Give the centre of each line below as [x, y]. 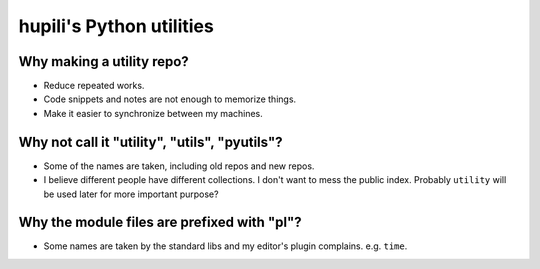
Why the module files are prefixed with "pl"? [160, 222]
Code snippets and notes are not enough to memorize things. [170, 99]
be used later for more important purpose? [131, 194]
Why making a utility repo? [103, 61]
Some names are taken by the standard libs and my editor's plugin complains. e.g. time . [225, 246]
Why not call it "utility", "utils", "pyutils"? [150, 141]
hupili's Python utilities [116, 26]
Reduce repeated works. [94, 86]
